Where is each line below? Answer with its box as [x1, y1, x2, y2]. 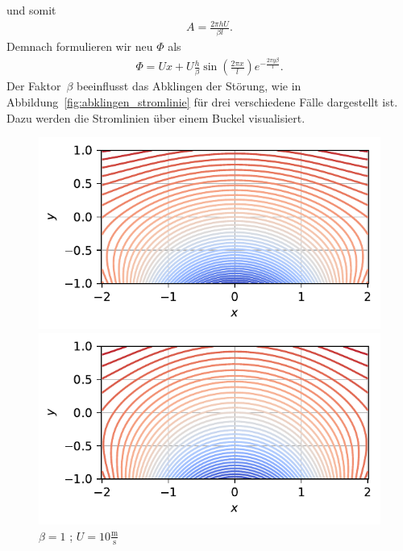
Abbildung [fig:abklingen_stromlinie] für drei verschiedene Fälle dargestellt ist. [6, 94, 398, 111]
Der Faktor [6, 77, 61, 94]
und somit [6, 2, 56, 18]
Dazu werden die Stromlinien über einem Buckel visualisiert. [6, 109, 305, 126]
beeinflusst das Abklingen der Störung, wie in [76, 77, 301, 94]
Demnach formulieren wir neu [6, 38, 153, 55]
